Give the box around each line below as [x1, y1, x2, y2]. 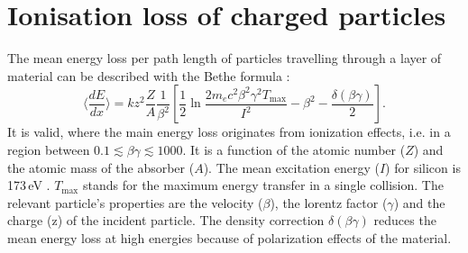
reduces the [373, 211, 436, 230]
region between [7, 140, 90, 158]
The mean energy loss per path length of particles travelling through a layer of [7, 49, 442, 68]
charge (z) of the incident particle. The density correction [7, 211, 325, 230]
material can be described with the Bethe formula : [7, 66, 290, 85]
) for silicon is [385, 158, 461, 176]
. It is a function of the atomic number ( [182, 140, 406, 158]
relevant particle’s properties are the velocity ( [7, 193, 263, 212]
